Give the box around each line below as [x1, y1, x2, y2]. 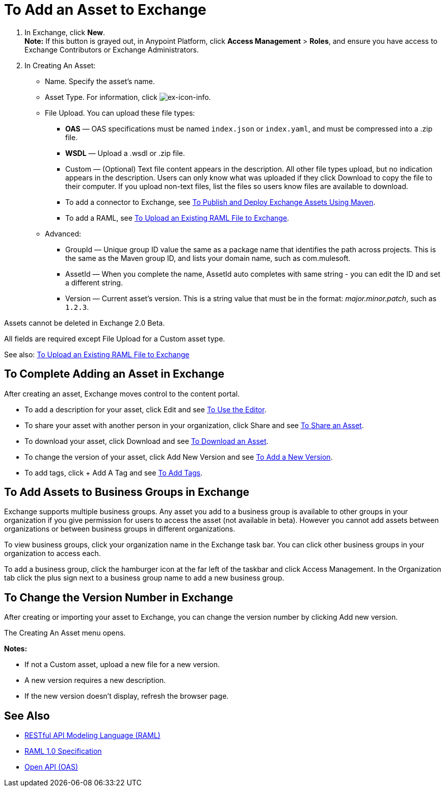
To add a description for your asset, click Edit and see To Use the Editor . [24, 405, 267, 414]
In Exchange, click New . [24, 28, 106, 37]
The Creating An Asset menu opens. [4, 628, 126, 638]
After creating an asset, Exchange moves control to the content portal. [4, 389, 240, 398]
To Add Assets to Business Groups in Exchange [4, 486, 249, 499]
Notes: [4, 644, 28, 653]
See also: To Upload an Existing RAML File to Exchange [4, 350, 190, 359]
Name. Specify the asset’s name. [45, 76, 155, 86]
